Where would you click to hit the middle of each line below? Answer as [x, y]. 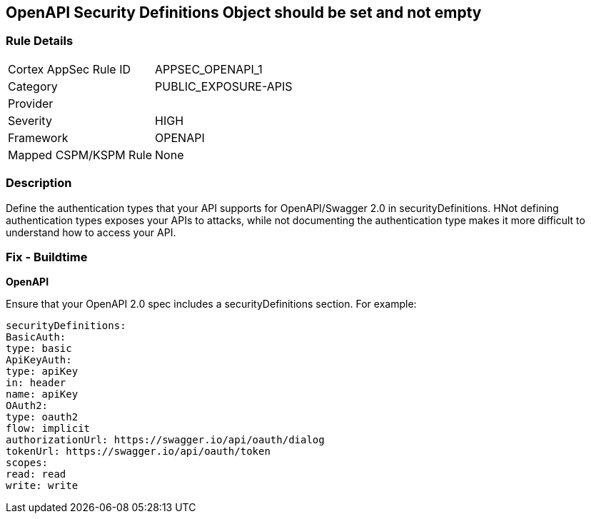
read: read [36, 474]
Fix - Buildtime [47, 257]
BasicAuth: [36, 337]
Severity [30, 120]
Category [33, 86]
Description [39, 183]
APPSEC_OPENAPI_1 [209, 69]
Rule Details [40, 41]
